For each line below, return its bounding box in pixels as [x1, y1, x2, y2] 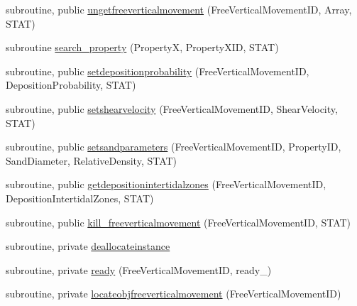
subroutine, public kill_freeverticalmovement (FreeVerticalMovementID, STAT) [6, 214, 351, 229]
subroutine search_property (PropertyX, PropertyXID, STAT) [6, 40, 279, 55]
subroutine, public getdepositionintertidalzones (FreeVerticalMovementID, [6, 177, 326, 192]
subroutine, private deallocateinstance [6, 239, 170, 253]
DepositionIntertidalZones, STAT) [6, 190, 154, 205]
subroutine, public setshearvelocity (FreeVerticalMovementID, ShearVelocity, [6, 101, 338, 116]
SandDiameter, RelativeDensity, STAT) [6, 153, 177, 168]
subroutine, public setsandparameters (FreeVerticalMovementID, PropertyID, [6, 139, 341, 154]
